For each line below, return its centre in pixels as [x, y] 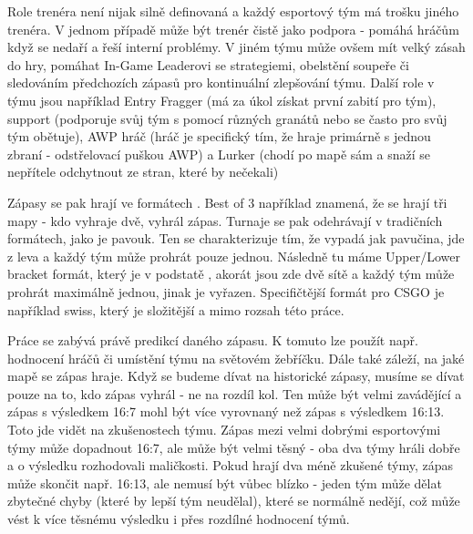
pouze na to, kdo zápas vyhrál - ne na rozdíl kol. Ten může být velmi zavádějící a [235, 393]
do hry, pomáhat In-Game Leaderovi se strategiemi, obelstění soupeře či [208, 64]
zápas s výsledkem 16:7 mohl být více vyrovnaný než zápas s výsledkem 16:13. [226, 411]
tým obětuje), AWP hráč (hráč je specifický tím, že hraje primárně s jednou [219, 136]
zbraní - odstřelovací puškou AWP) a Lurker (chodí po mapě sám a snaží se [219, 154]
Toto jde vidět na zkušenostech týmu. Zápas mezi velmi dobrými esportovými [224, 430]
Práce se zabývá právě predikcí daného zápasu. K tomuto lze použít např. [213, 340]
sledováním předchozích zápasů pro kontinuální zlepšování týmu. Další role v [221, 82]
